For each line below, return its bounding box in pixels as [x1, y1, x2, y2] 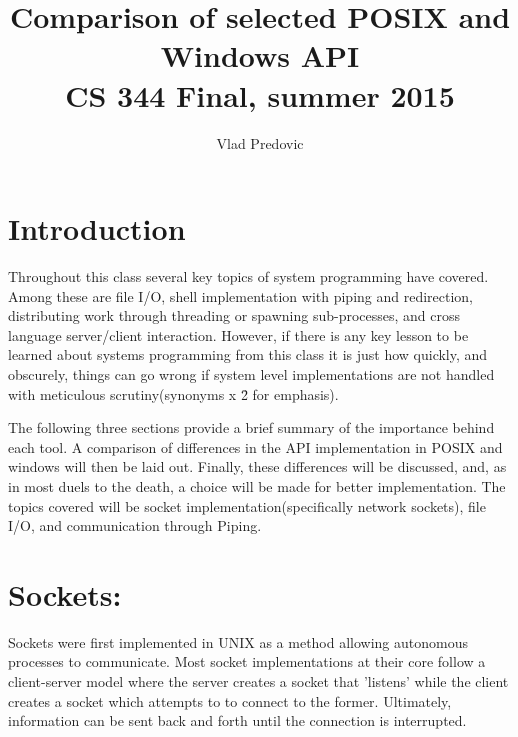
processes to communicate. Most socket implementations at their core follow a [8, 651, 486, 672]
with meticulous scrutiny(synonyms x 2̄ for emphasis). [8, 383, 339, 404]
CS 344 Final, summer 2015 [65, 74, 455, 115]
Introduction [8, 208, 186, 249]
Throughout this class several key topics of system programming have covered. [8, 266, 489, 287]
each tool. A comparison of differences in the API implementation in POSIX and [8, 436, 503, 457]
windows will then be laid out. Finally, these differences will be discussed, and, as [8, 456, 507, 477]
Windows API [160, 35, 360, 76]
